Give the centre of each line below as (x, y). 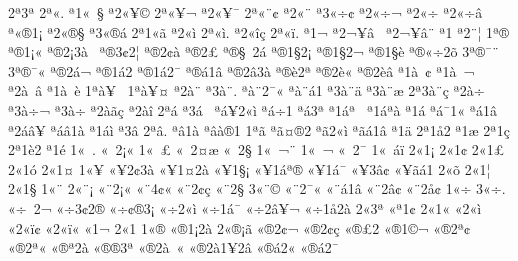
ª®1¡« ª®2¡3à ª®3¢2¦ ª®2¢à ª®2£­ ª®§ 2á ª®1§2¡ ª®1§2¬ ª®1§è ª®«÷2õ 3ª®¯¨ (254, 51)
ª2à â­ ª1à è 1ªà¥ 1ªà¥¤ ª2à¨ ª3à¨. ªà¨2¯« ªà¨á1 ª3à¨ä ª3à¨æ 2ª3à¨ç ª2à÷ (246, 90)
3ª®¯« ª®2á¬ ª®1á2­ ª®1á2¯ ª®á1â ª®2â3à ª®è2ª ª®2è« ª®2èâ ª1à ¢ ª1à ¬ (241, 70)
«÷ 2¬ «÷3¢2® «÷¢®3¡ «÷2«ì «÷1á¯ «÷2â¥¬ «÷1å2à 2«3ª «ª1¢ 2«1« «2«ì (245, 207)
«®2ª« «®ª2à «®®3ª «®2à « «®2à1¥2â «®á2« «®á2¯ (173, 247)
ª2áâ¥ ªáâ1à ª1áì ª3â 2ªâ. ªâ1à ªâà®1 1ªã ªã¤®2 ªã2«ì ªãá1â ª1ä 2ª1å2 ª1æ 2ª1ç (259, 129)
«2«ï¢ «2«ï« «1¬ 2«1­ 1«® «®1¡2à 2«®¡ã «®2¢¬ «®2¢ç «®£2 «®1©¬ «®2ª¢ (239, 227)
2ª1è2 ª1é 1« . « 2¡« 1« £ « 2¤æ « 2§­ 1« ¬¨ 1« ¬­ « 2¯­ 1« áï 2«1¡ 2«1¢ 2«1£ (256, 149)
